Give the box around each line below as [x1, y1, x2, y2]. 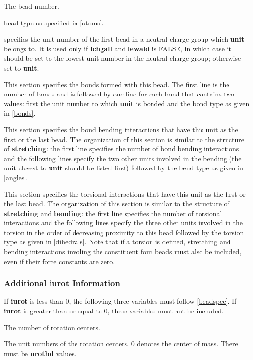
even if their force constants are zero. [4, 256, 115, 266]
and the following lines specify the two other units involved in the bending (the [4, 153, 242, 163]
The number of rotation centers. [4, 322, 100, 332]
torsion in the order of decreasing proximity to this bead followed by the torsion [4, 227, 244, 237]
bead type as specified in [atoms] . [4, 17, 104, 27]
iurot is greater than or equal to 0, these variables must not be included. [4, 306, 224, 316]
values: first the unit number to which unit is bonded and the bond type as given [4, 98, 250, 108]
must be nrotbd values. [4, 348, 76, 358]
